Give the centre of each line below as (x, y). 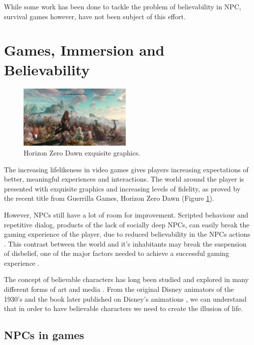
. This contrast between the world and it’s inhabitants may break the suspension (125, 243)
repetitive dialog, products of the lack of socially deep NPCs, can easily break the (127, 224)
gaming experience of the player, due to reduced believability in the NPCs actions (127, 234)
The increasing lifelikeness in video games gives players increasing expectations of (126, 169)
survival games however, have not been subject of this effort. (95, 16)
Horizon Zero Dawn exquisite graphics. (82, 152)
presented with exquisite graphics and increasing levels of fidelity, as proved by (122, 188)
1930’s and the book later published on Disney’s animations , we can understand (125, 298)
